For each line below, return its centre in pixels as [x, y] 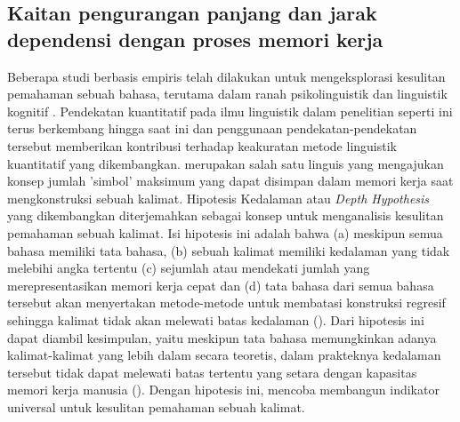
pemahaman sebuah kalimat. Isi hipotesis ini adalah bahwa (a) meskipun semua [225, 232]
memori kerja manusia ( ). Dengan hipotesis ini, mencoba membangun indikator [223, 390]
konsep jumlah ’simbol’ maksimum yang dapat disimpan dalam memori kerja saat [230, 181]
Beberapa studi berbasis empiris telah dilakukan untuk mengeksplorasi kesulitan [226, 76]
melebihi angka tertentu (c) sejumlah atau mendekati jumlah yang [189, 268]
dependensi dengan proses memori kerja [195, 39]
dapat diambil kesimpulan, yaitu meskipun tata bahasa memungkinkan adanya [222, 337]
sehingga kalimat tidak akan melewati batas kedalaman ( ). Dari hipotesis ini [216, 319]
